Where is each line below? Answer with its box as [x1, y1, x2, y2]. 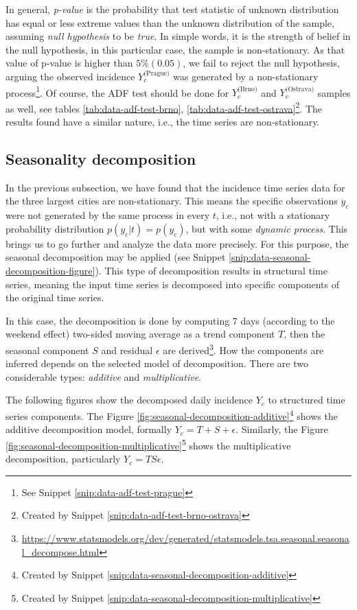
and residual [101, 342, 153, 357]
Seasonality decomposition [5, 148, 196, 169]
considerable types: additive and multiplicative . [5, 369, 202, 384]
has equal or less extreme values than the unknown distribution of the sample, [5, 15, 334, 30]
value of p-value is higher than [5, 56, 133, 70]
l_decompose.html [21, 544, 100, 559]
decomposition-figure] [5, 263, 95, 278]
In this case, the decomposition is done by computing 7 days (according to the [5, 313, 335, 327]
